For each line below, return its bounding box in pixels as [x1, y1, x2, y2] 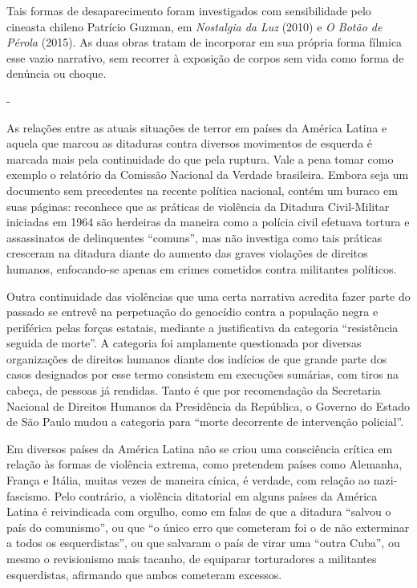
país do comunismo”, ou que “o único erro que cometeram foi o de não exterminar [6, 518, 410, 535]
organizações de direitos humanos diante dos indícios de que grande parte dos [6, 350, 387, 367]
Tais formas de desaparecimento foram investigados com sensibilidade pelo [6, 2, 371, 18]
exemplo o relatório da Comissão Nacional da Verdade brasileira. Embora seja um [6, 166, 409, 183]
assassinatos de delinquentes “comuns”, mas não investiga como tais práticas [6, 229, 383, 245]
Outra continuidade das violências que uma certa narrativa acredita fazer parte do [6, 287, 411, 304]
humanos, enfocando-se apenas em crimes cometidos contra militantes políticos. [6, 260, 397, 277]
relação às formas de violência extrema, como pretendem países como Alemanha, [6, 456, 403, 472]
